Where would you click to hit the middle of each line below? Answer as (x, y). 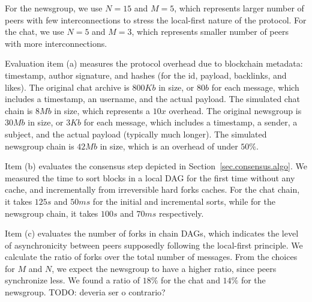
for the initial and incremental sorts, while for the (184, 201)
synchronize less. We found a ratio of (73, 280)
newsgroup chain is (40, 146)
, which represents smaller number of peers (210, 32)
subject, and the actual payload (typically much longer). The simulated (136, 134)
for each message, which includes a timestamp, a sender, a (190, 122)
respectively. (181, 213)
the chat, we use (34, 32)
